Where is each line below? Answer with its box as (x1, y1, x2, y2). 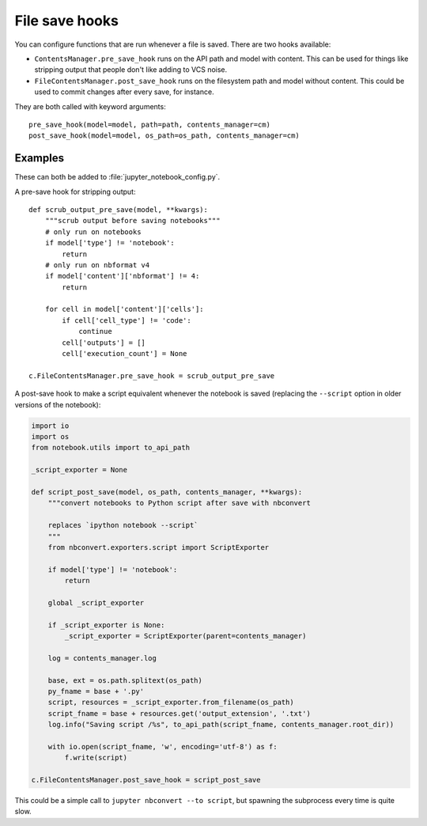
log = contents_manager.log (47, 654, 157, 662)
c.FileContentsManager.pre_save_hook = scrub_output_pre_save (28, 371, 275, 380)
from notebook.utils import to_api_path (31, 443, 190, 453)
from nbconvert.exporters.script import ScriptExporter (47, 543, 270, 551)
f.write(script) (64, 753, 128, 763)
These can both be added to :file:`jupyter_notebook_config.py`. (14, 172, 221, 182)
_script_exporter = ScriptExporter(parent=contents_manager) (64, 631, 307, 641)
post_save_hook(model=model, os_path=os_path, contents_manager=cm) (28, 131, 300, 140)
